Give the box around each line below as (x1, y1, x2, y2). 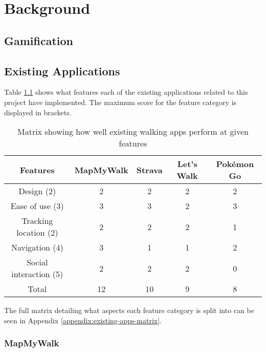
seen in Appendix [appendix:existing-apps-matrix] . (4, 315, 162, 325)
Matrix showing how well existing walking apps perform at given (17, 126, 249, 138)
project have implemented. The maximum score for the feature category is (4, 96, 237, 107)
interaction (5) (11, 268, 63, 280)
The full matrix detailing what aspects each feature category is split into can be (4, 305, 254, 316)
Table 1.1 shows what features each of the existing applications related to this (4, 87, 248, 97)
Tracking (21, 215, 53, 227)
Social (27, 256, 48, 268)
